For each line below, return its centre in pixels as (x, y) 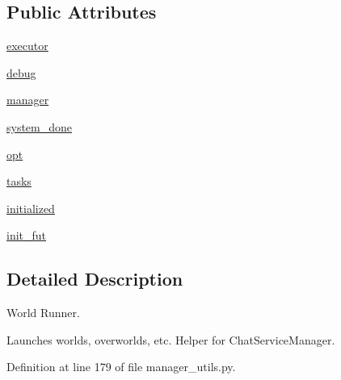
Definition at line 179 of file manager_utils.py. (121, 367)
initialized (31, 208)
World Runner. (43, 313)
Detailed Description (95, 279)
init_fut (27, 235)
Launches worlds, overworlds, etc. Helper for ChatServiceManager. (171, 339)
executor (27, 46)
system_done (40, 126)
